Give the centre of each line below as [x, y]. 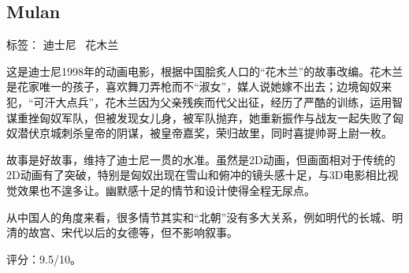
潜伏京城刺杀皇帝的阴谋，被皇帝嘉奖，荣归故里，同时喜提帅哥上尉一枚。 [204, 133]
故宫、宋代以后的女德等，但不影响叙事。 [133, 232]
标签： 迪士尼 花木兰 [63, 45]
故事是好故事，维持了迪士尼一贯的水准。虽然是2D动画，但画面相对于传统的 [201, 159]
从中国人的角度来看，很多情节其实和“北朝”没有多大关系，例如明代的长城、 [199, 217]
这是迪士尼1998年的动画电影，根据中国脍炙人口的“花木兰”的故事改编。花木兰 [205, 71]
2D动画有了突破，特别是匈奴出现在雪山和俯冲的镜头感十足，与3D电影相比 [197, 175]
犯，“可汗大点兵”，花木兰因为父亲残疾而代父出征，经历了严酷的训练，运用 [199, 101]
